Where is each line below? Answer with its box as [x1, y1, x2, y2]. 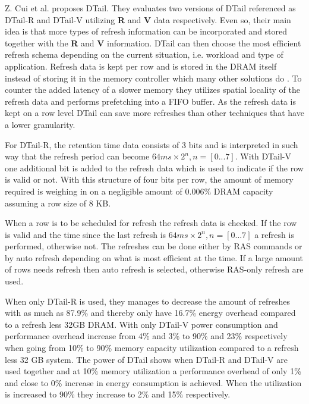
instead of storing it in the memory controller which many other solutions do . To [5, 71, 302, 84]
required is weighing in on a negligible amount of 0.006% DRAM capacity [5, 184, 273, 197]
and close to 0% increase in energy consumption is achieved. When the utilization [5, 376, 302, 389]
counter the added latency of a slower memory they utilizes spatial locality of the [5, 83, 300, 96]
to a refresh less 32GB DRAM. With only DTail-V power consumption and [5, 318, 278, 330]
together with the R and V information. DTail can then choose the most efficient [5, 36, 301, 49]
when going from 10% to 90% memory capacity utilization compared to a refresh [5, 342, 299, 354]
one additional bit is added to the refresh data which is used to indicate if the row [5, 161, 304, 174]
